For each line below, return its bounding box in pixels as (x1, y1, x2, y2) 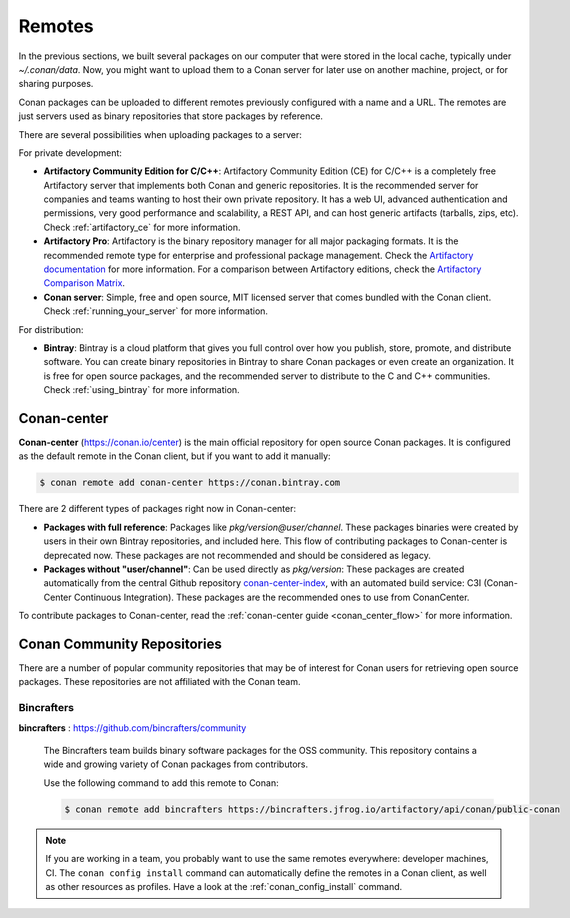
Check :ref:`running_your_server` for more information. (43, 305, 269, 317)
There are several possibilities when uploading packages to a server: (18, 128, 302, 140)
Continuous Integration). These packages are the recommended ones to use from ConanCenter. (73, 591, 470, 603)
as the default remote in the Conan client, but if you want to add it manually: (18, 450, 331, 462)
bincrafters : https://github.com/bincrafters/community (18, 721, 247, 734)
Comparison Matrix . (43, 277, 125, 289)
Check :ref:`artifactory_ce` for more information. (43, 221, 241, 233)
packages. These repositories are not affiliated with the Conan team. (18, 676, 301, 688)
